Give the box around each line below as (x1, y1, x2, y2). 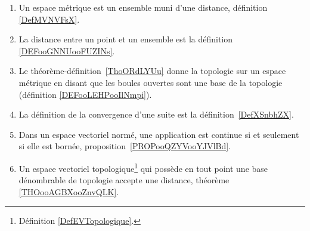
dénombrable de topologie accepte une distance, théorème (18, 174, 230, 186)
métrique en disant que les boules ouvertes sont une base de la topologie (18, 76, 283, 88)
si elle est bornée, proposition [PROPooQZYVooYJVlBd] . (18, 140, 231, 152)
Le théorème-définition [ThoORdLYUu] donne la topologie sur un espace (18, 64, 286, 77)
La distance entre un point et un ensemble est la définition (18, 33, 233, 45)
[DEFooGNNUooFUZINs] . (18, 44, 115, 57)
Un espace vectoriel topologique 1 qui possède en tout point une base (18, 160, 268, 174)
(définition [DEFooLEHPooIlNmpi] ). (18, 88, 152, 100)
